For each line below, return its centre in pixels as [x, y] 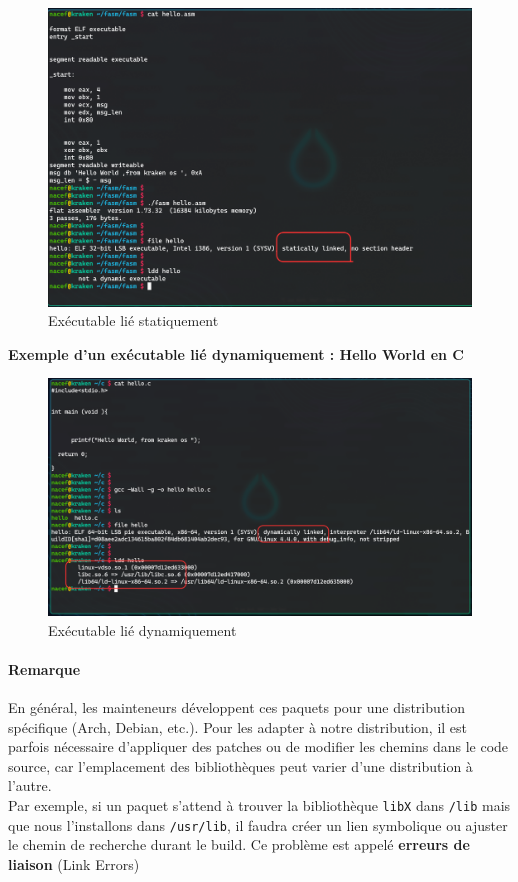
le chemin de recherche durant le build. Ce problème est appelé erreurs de [239, 844]
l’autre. [30, 785]
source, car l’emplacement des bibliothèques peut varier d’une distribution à [240, 765]
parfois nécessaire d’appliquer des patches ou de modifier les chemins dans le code [258, 746]
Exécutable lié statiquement [133, 320]
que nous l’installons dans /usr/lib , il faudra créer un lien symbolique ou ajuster [258, 824]
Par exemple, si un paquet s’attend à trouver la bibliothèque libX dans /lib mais [259, 804]
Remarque [44, 668]
